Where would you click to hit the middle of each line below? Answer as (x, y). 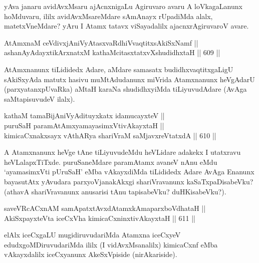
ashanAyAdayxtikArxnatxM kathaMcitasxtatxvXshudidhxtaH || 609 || (112, 52)
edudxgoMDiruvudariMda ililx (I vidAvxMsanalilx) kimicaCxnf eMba (111, 244)
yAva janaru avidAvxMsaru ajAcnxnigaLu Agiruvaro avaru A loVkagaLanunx (123, 6)
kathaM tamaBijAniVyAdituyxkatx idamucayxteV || (84, 115)
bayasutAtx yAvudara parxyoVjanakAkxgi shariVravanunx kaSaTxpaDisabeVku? (129, 181)
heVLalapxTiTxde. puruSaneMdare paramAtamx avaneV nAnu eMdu (111, 162)
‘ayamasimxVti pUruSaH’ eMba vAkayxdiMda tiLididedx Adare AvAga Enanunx (129, 172)
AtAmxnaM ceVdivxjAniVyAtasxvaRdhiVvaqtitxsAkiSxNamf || (101, 42)
